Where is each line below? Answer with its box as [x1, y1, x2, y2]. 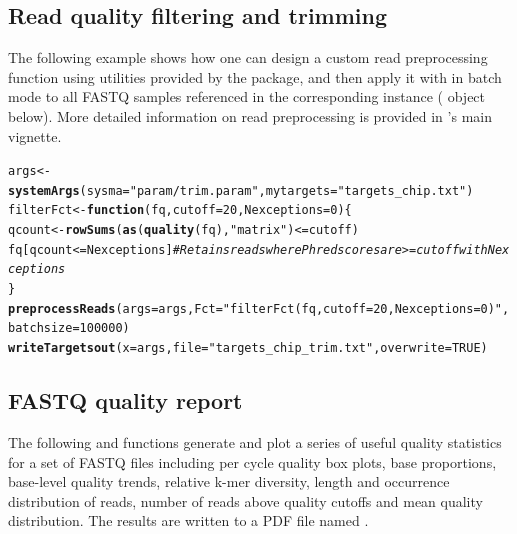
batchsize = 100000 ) [8, 321, 130, 336]
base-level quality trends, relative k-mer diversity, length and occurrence [8, 471, 450, 492]
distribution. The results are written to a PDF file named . [8, 510, 369, 531]
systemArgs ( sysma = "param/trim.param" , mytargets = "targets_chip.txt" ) [8, 183, 474, 198]
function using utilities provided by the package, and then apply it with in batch [8, 66, 502, 87]
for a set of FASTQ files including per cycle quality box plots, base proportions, [8, 451, 497, 472]
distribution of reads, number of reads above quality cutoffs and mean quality [8, 490, 483, 511]
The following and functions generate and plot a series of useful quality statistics [8, 431, 502, 452]
